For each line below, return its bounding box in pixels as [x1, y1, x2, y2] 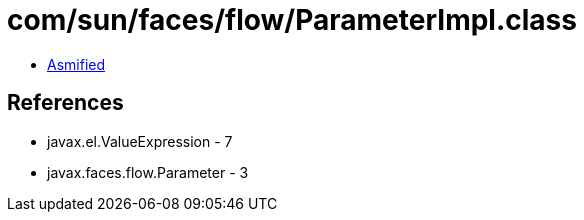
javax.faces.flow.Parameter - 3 [47, 163, 249, 181]
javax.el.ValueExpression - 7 [47, 132, 233, 150]
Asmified [47, 55, 106, 73]
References [7, 90, 124, 116]
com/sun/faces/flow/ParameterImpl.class [7, 3, 577, 37]
